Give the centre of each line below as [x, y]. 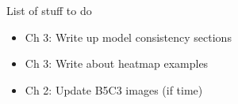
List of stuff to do [49, 10]
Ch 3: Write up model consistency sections [128, 37]
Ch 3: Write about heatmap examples [117, 63]
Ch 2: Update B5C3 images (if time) [114, 89]
